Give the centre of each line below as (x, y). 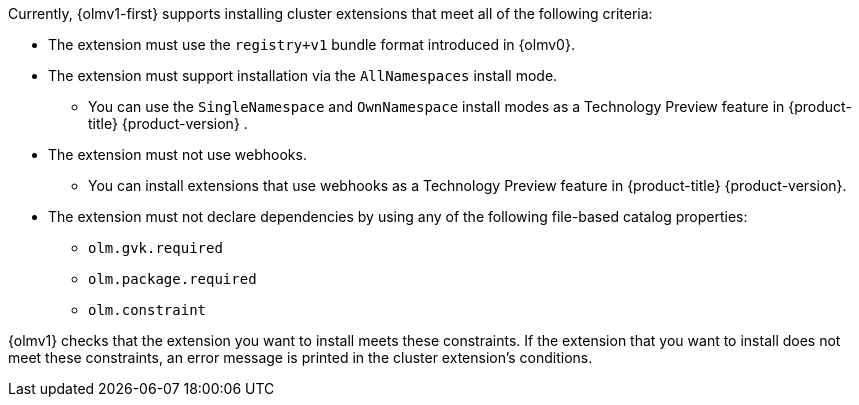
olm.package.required (172, 279)
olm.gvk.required (155, 248)
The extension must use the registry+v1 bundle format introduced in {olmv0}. (311, 44)
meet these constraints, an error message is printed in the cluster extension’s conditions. (300, 357)
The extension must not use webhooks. (177, 154)
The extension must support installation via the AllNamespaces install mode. (303, 75)
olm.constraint (147, 310)
